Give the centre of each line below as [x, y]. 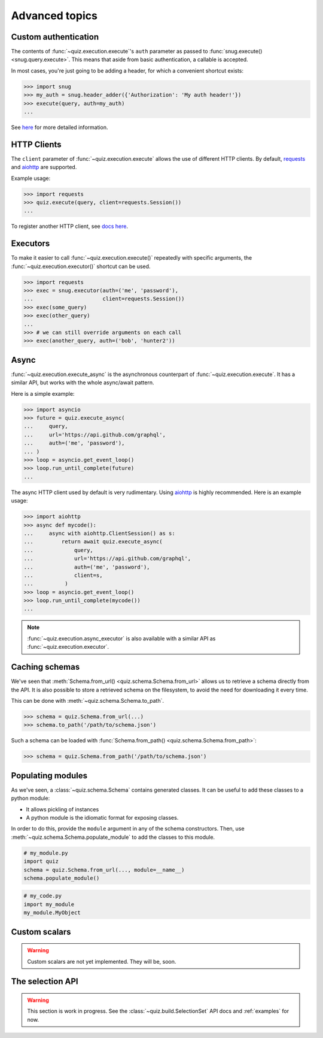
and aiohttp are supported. [44, 167]
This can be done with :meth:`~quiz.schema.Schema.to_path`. [88, 700]
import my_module [49, 904]
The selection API [45, 981]
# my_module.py [46, 853]
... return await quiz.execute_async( [93, 542]
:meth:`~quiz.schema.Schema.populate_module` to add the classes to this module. [113, 837]
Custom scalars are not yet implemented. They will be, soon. [102, 961]
